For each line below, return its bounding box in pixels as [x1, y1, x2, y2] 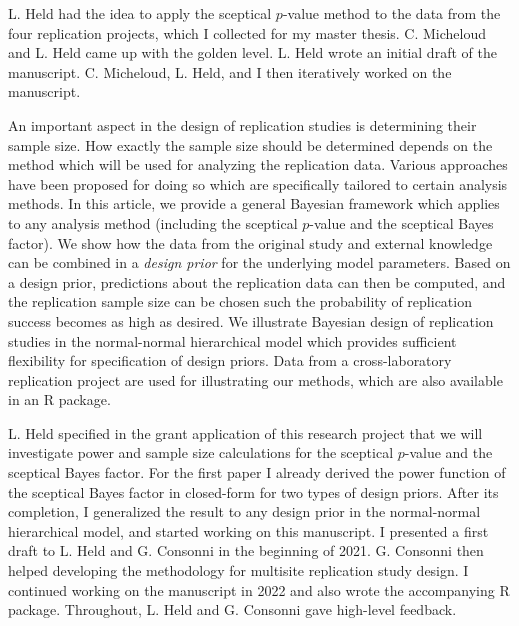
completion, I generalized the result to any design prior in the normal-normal [8, 501, 481, 522]
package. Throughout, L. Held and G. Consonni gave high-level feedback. [8, 599, 457, 620]
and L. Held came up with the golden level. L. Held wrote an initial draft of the [8, 42, 497, 63]
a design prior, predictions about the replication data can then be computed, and [8, 271, 506, 292]
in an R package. [8, 389, 111, 410]
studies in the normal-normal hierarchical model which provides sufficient [8, 330, 457, 351]
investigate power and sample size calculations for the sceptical [8, 442, 394, 463]
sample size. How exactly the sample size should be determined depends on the [8, 134, 493, 155]
